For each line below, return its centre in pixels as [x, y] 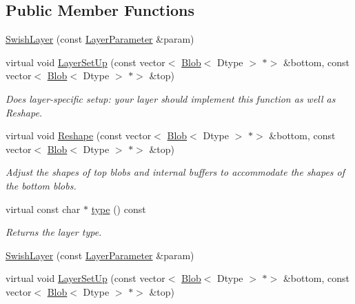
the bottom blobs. [41, 185]
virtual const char [43, 209]
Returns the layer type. [54, 232]
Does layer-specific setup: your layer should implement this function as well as [171, 98]
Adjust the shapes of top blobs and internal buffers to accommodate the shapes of [175, 172]
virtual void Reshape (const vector [79, 135]
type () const [119, 209]
